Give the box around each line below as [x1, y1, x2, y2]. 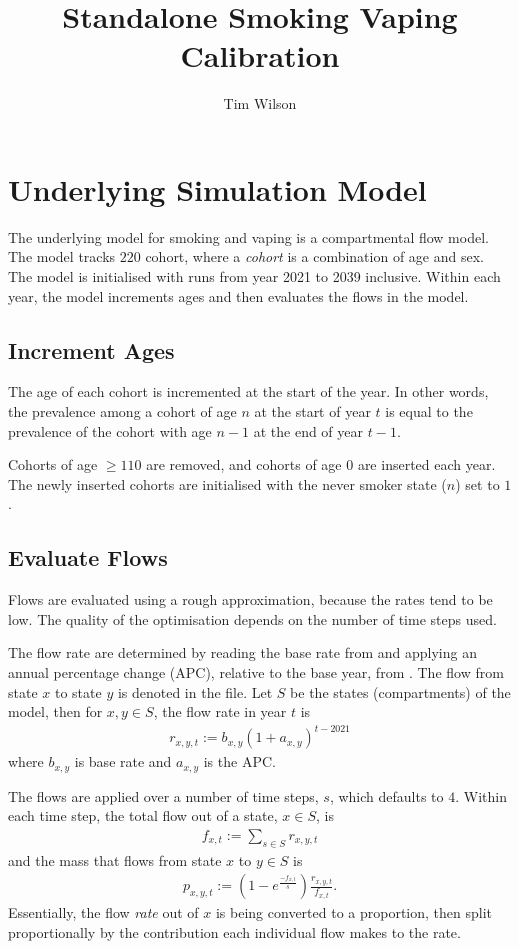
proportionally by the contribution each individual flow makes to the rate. [8, 921, 461, 942]
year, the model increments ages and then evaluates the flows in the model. [8, 285, 469, 306]
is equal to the [385, 401, 473, 422]
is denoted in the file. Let [117, 681, 273, 702]
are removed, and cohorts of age [146, 454, 342, 475]
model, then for [8, 701, 103, 722]
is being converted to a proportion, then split [215, 902, 492, 923]
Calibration [180, 35, 340, 76]
